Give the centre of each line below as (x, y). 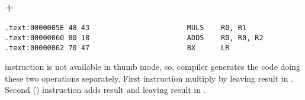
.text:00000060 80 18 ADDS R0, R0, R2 (134, 38)
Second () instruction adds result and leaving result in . (105, 90)
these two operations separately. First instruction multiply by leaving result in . (149, 78)
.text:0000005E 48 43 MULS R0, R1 (126, 28)
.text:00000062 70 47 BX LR (117, 48)
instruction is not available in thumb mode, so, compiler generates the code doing (152, 67)
